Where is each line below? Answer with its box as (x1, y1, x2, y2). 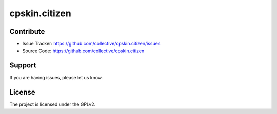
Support (9, 61, 36, 70)
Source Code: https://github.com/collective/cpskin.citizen (22, 48, 145, 54)
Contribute (9, 27, 45, 36)
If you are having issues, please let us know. (9, 75, 103, 81)
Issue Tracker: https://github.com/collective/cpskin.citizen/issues (22, 41, 161, 47)
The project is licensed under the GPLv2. (9, 101, 96, 107)
